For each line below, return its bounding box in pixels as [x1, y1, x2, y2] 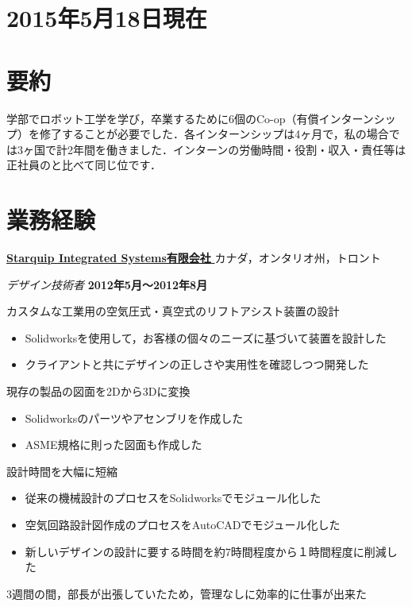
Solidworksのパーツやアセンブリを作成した [25, 409, 244, 426]
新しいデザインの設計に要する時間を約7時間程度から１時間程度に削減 [25, 543, 387, 559]
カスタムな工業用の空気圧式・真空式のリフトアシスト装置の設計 [6, 303, 340, 319]
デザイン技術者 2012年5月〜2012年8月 [6, 276, 208, 292]
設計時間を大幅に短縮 [6, 462, 117, 479]
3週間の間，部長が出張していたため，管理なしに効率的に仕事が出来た [6, 585, 367, 601]
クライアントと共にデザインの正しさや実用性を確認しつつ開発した [25, 356, 369, 373]
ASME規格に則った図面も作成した [25, 436, 202, 453]
